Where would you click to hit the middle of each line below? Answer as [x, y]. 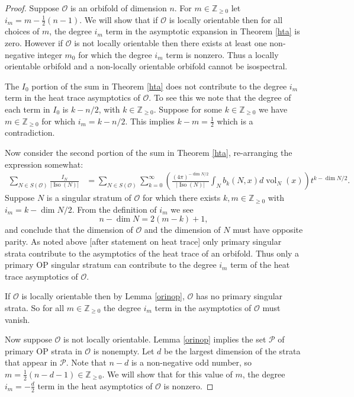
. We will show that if [119, 19]
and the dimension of [182, 230]
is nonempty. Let [124, 350]
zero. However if [34, 43]
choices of [22, 31]
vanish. [17, 319]
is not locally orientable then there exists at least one [170, 43]
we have [273, 109]
